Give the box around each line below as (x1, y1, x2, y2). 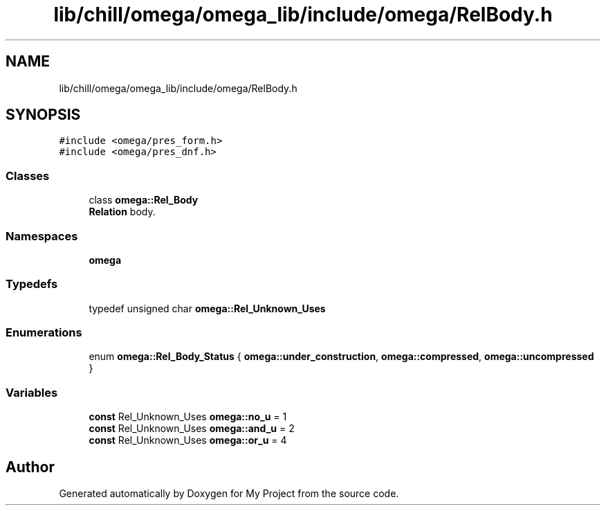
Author (6, 458, 55, 476)
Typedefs (6, 277, 58, 292)
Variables (6, 385, 58, 400)
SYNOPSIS (6, 106, 81, 124)
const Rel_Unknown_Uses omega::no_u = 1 (89, 411, 287, 423)
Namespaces (6, 228, 78, 243)
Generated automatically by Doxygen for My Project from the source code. (59, 487, 399, 500)
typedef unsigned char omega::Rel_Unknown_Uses (89, 302, 326, 314)
